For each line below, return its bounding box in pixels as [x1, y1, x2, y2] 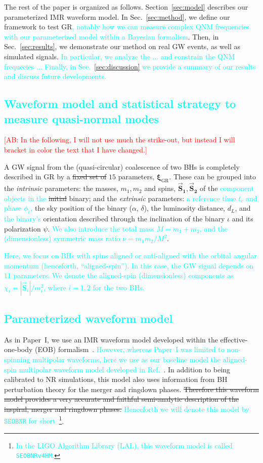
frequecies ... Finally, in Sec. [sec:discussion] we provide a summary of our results [4, 61, 256, 71]
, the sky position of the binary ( [30, 203, 132, 213]
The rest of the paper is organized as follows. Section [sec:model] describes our [4, 2, 248, 12]
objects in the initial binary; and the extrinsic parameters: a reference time [4, 192, 236, 203]
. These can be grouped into [169, 171, 256, 182]
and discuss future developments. [4, 71, 106, 82]
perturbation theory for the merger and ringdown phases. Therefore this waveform [4, 383, 259, 394]
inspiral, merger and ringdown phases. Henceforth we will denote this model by [4, 404, 249, 414]
